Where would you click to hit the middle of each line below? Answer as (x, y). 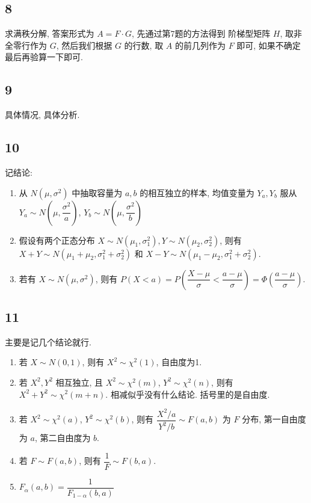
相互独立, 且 (79, 382)
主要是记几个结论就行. (48, 341)
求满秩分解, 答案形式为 (50, 33)
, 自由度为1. (179, 362)
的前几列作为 (200, 45)
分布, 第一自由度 (274, 419)
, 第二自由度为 (63, 438)
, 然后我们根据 (84, 45)
